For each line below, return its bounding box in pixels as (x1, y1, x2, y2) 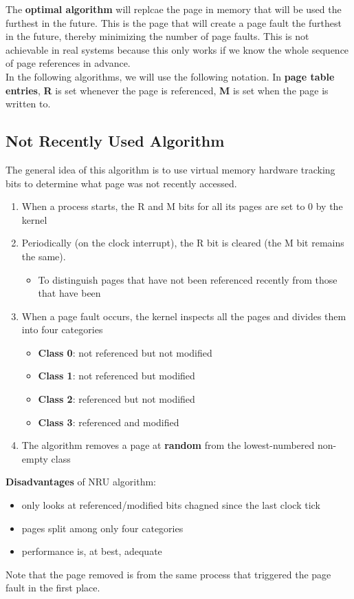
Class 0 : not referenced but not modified (38, 345, 212, 359)
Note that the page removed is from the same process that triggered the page (5, 567, 331, 581)
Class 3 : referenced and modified (38, 414, 179, 429)
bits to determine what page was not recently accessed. (5, 176, 237, 190)
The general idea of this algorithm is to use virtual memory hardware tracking (5, 162, 335, 176)
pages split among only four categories (21, 521, 184, 535)
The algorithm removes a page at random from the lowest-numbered (21, 438, 315, 452)
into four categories (21, 322, 103, 337)
